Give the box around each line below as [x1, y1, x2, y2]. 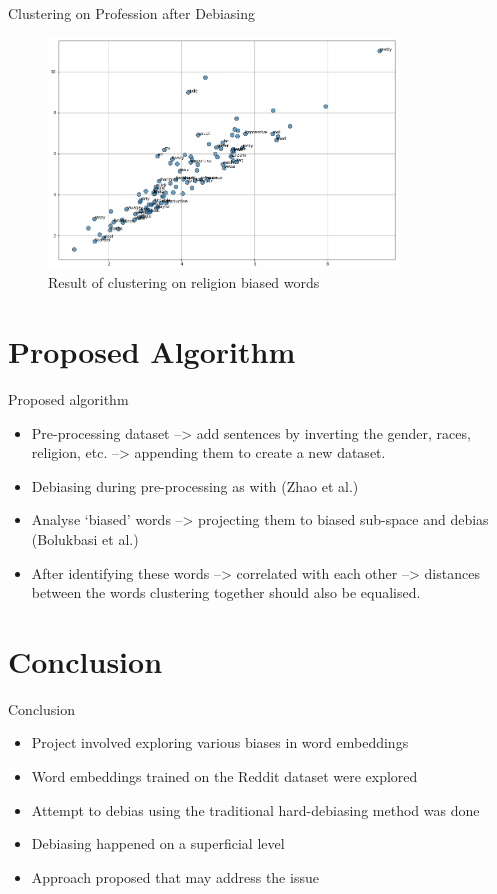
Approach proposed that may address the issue [31, 866, 319, 887]
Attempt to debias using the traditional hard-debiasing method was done [31, 799, 480, 820]
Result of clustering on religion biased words [48, 272, 320, 293]
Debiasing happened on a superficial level [31, 833, 285, 854]
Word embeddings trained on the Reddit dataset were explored [31, 766, 418, 787]
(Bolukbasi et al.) [31, 528, 139, 549]
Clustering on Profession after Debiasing [8, 3, 256, 23]
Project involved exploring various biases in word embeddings [31, 732, 409, 753]
